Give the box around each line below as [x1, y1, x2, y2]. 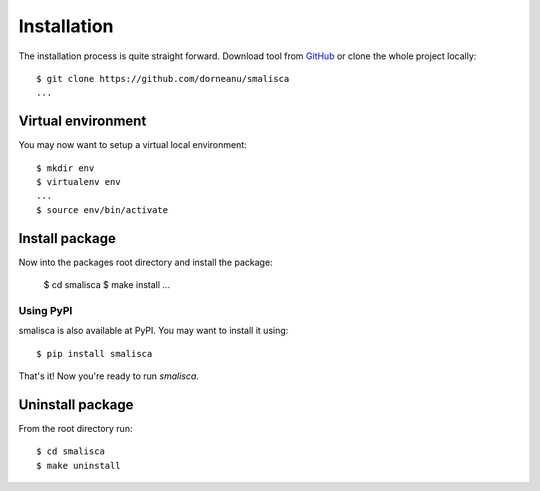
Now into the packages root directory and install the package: [18, 256, 274, 268]
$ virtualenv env [36, 176, 121, 188]
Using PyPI [18, 303, 73, 317]
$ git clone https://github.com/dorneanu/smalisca [36, 73, 290, 84]
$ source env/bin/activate [36, 204, 169, 215]
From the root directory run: [18, 422, 133, 434]
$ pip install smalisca [36, 348, 153, 359]
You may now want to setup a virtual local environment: [18, 139, 247, 151]
